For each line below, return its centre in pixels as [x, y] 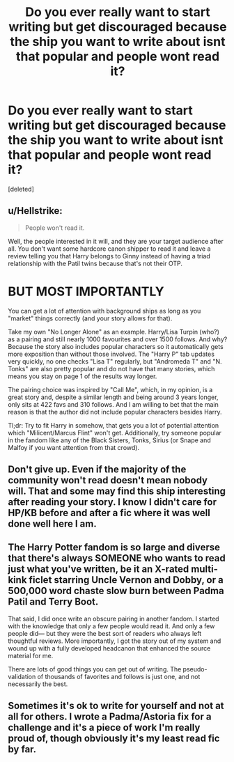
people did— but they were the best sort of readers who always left [104, 633]
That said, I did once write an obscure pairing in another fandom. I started [114, 619]
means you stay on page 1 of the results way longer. [83, 376]
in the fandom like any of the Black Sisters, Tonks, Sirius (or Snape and [109, 440]
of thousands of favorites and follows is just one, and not [119, 676]
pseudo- [195, 669]
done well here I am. [52, 524]
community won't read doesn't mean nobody [108, 480]
